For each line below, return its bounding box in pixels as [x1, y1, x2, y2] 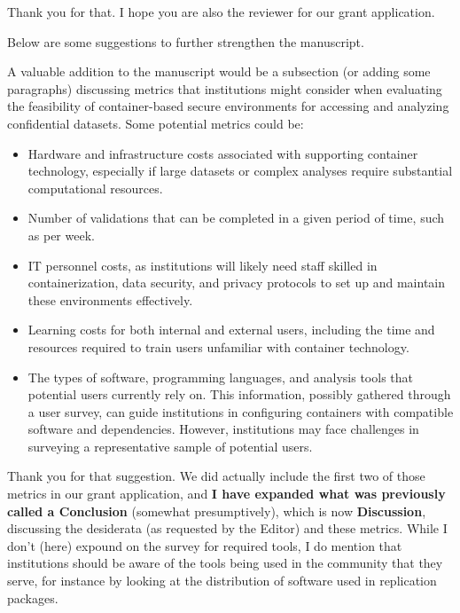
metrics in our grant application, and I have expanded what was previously [7, 484, 446, 503]
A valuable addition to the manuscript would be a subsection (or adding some [7, 62, 431, 81]
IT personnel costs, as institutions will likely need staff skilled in [27, 255, 378, 274]
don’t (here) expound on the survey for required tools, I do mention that [7, 536, 402, 554]
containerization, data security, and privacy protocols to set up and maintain [27, 273, 445, 292]
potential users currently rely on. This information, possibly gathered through [27, 385, 451, 404]
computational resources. [27, 178, 163, 197]
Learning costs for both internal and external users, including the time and [27, 320, 435, 339]
